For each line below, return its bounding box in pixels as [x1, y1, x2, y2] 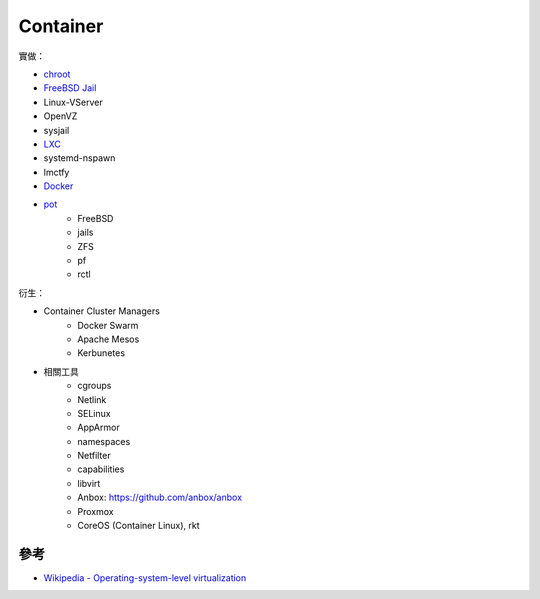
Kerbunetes [77, 347, 125, 359]
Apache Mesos [77, 333, 140, 345]
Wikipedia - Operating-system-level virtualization [43, 571, 247, 584]
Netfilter [77, 450, 111, 462]
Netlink [77, 393, 107, 405]
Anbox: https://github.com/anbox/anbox [77, 491, 243, 504]
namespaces [77, 435, 131, 447]
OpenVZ [43, 110, 78, 122]
